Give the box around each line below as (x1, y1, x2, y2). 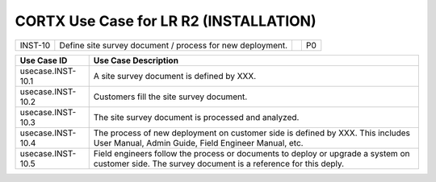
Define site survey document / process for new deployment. (59, 39, 288, 51)
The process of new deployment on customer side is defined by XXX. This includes (93, 127, 411, 139)
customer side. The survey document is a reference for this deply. (93, 158, 345, 169)
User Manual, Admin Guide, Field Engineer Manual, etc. (93, 137, 304, 148)
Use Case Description (93, 55, 179, 66)
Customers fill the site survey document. (93, 91, 248, 102)
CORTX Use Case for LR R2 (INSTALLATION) (15, 12, 317, 30)
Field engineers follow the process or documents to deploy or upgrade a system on (93, 147, 410, 159)
